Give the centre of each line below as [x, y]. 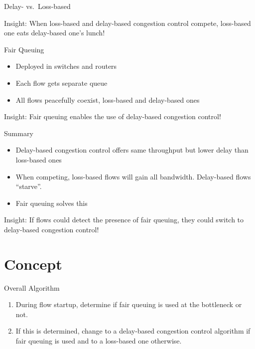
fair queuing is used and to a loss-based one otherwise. [99, 341]
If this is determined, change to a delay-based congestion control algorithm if [133, 331]
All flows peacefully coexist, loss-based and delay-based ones [108, 99]
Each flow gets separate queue [62, 83]
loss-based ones [39, 159]
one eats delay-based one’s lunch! [55, 33]
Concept [33, 263]
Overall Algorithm [32, 287]
